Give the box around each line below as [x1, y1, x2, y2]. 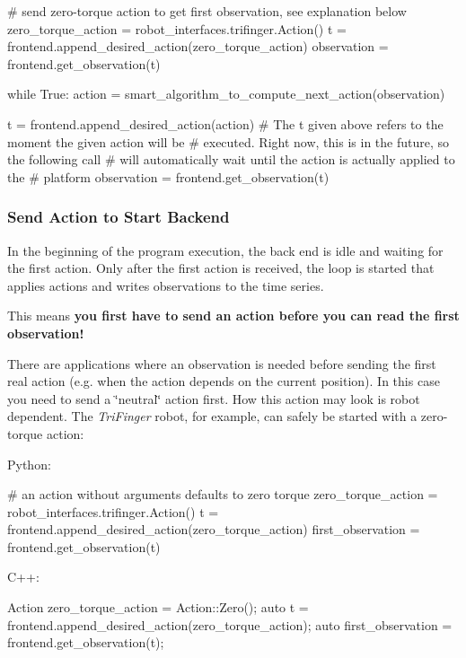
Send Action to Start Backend [7, 206, 230, 228]
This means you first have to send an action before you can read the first [7, 306, 460, 325]
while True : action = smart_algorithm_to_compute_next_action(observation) [7, 84, 445, 103]
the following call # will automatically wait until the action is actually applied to [7, 150, 455, 169]
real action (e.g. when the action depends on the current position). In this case [7, 372, 440, 390]
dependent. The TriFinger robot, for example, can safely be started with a [7, 407, 418, 426]
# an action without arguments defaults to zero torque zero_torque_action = [7, 485, 438, 504]
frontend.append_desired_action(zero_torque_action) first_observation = [7, 520, 420, 539]
